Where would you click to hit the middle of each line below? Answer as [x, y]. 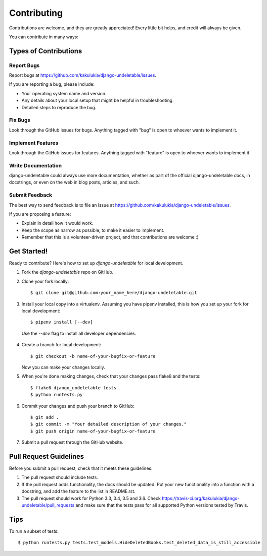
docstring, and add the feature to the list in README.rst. [78, 492]
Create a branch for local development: [61, 345]
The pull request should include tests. [60, 477]
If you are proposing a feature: [40, 214]
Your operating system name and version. [64, 93]
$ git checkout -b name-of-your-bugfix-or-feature [93, 356]
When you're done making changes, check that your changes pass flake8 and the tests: [111, 376]
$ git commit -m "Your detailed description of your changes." [109, 424]
